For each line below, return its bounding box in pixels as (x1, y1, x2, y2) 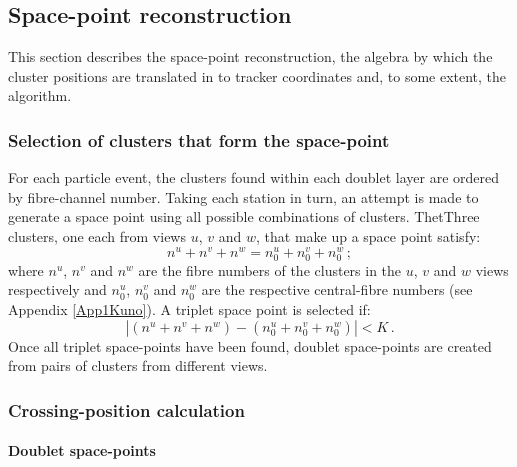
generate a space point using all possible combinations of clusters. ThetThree (8, 206, 480, 227)
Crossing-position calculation (8, 397, 245, 422)
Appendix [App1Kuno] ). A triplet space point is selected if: (8, 299, 371, 319)
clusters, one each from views (8, 225, 186, 246)
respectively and (8, 279, 107, 300)
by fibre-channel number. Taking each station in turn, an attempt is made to (8, 186, 479, 207)
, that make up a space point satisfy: (255, 225, 481, 246)
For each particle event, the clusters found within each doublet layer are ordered (8, 167, 500, 188)
